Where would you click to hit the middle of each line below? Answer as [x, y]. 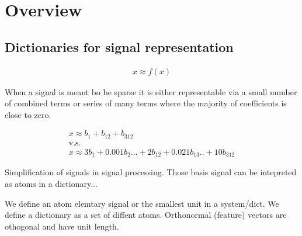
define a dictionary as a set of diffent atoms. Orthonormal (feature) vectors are [146, 215]
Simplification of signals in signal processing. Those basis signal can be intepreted [151, 172]
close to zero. [28, 114]
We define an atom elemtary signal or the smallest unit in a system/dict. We [142, 203]
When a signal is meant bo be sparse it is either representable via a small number [151, 91]
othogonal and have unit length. [62, 226]
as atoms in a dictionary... [51, 183]
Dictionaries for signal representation [119, 46]
